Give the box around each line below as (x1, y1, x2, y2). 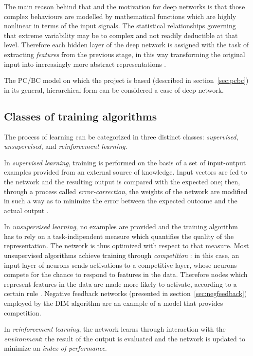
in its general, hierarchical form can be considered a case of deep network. (4, 84, 224, 95)
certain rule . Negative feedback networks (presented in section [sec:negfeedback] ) (4, 288, 247, 298)
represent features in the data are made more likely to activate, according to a (4, 278, 237, 289)
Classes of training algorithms (4, 108, 157, 123)
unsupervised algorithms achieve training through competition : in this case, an (4, 250, 239, 260)
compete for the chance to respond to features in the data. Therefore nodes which (4, 269, 248, 279)
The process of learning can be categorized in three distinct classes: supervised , (4, 131, 238, 141)
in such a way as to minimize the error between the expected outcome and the (4, 196, 237, 206)
